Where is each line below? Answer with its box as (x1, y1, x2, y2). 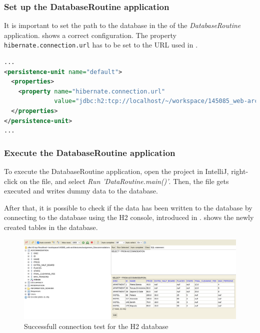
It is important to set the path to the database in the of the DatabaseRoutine (4, 20, 241, 30)
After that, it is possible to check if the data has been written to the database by (4, 202, 252, 212)
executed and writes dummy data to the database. (4, 185, 158, 196)
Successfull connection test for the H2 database (24, 320, 168, 331)
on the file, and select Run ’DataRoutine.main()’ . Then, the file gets (19, 175, 229, 186)
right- (231, 166, 248, 176)
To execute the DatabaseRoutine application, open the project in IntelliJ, (4, 166, 229, 176)
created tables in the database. (4, 222, 98, 232)
